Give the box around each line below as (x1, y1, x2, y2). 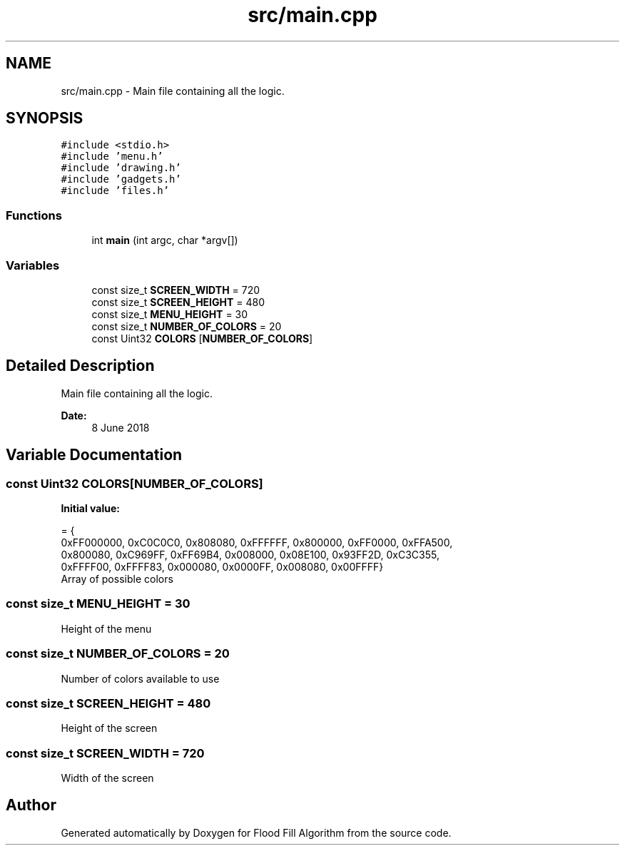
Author (6, 796, 56, 815)
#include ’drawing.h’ (61, 162, 181, 174)
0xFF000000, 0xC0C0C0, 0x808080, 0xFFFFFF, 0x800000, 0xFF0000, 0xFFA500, (61, 536, 453, 549)
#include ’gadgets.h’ (61, 173, 181, 185)
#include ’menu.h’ (61, 151, 163, 163)
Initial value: (61, 502, 120, 514)
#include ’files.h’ (61, 185, 170, 197)
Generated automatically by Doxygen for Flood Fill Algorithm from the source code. (61, 826, 452, 839)
